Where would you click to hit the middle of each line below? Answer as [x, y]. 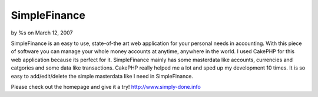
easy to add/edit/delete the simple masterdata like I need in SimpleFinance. [102, 76]
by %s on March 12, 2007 [42, 33]
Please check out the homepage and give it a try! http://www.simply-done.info [106, 86]
